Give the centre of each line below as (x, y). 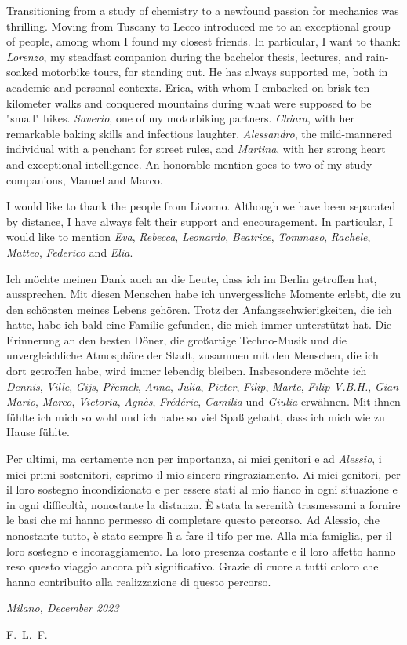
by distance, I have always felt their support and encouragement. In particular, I (200, 221)
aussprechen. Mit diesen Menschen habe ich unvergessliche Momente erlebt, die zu (203, 294)
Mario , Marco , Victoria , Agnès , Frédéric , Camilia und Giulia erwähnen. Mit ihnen (203, 401)
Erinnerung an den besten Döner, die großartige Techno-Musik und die (177, 339)
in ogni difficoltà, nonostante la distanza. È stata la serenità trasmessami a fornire (203, 504)
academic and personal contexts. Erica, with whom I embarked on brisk (179, 87)
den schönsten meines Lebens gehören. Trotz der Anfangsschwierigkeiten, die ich (199, 309)
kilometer (29, 102)
